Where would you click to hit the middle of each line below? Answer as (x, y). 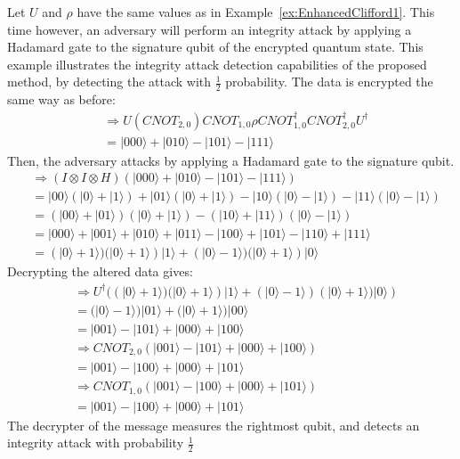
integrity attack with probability (96, 443)
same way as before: (61, 99)
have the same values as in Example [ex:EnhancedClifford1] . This (256, 12)
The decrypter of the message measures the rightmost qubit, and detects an (214, 425)
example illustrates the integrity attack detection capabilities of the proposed (217, 64)
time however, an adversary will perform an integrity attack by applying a (210, 29)
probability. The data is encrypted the (329, 82)
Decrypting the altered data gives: (100, 271)
